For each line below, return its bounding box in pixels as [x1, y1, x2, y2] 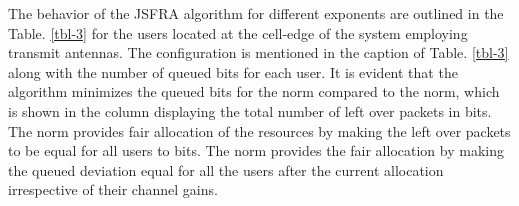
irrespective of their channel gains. [8, 179, 218, 200]
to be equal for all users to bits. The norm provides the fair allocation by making [8, 140, 504, 161]
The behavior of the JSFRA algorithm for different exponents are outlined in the [8, 3, 504, 23]
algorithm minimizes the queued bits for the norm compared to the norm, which [8, 81, 500, 102]
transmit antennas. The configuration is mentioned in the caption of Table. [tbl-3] [8, 42, 509, 63]
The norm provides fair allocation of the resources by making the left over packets [8, 120, 511, 141]
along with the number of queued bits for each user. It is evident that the [8, 61, 458, 82]
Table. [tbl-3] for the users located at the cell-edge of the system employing [8, 22, 468, 43]
